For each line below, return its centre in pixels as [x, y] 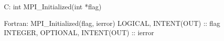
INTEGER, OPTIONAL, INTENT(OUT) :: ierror [79, 32]
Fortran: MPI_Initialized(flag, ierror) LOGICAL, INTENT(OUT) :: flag [112, 23]
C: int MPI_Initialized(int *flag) [53, 6]
